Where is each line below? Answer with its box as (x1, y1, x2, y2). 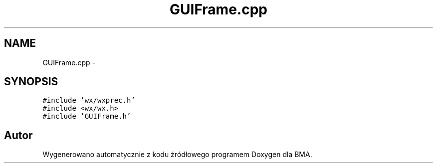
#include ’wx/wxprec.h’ (42, 96, 135, 105)
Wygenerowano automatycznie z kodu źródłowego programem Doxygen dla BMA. (42, 150, 312, 159)
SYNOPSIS (4, 75, 58, 88)
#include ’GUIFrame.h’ (42, 112, 131, 121)
